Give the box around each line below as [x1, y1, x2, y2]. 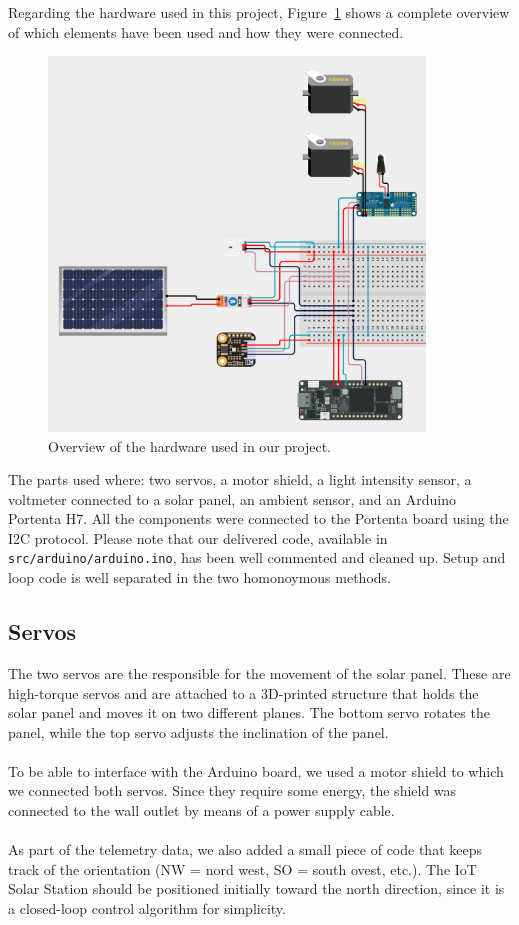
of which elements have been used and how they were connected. [8, 21, 404, 42]
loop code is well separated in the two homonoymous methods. [8, 567, 391, 588]
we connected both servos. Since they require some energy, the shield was [8, 780, 457, 801]
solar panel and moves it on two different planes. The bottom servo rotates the [8, 702, 490, 723]
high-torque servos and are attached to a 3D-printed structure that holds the [8, 682, 479, 703]
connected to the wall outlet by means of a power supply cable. [8, 800, 395, 821]
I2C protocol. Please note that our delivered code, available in [8, 527, 388, 548]
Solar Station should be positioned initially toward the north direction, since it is [8, 878, 505, 899]
